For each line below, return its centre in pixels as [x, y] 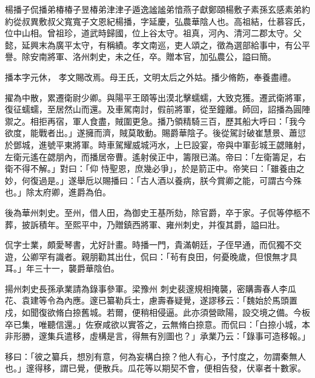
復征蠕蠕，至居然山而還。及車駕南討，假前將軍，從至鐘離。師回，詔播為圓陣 [157, 109]
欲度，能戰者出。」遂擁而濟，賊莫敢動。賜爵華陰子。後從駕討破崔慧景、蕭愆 [155, 133]
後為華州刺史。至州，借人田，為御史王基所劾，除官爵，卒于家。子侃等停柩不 [157, 212]
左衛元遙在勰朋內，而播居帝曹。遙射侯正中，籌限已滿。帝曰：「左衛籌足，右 [155, 156]
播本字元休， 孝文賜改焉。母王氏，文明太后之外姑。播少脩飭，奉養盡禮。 [151, 77]
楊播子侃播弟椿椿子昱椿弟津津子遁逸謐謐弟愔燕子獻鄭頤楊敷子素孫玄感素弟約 [157, 9]
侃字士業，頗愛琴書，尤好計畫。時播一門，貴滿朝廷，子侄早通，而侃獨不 [149, 245]
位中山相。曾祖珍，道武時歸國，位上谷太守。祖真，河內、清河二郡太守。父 [153, 33]
